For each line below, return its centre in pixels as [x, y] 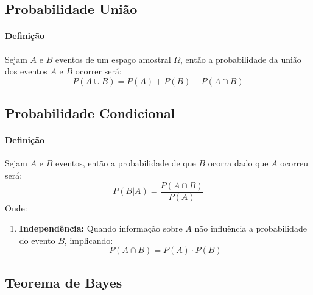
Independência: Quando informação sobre [101, 228]
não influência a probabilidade [251, 228]
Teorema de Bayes [64, 282]
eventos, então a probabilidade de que [125, 163]
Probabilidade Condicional [90, 113]
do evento [37, 240]
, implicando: [89, 240]
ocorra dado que [238, 163]
